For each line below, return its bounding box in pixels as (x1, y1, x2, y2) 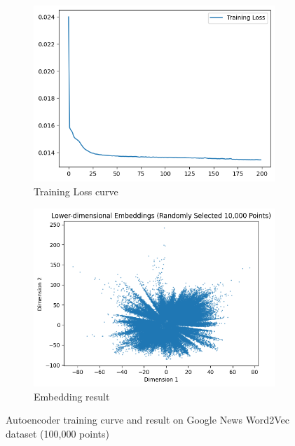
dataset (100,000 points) (6, 426, 109, 440)
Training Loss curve (34, 184, 118, 199)
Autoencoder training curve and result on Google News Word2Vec (6, 412, 289, 427)
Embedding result (34, 389, 110, 403)
